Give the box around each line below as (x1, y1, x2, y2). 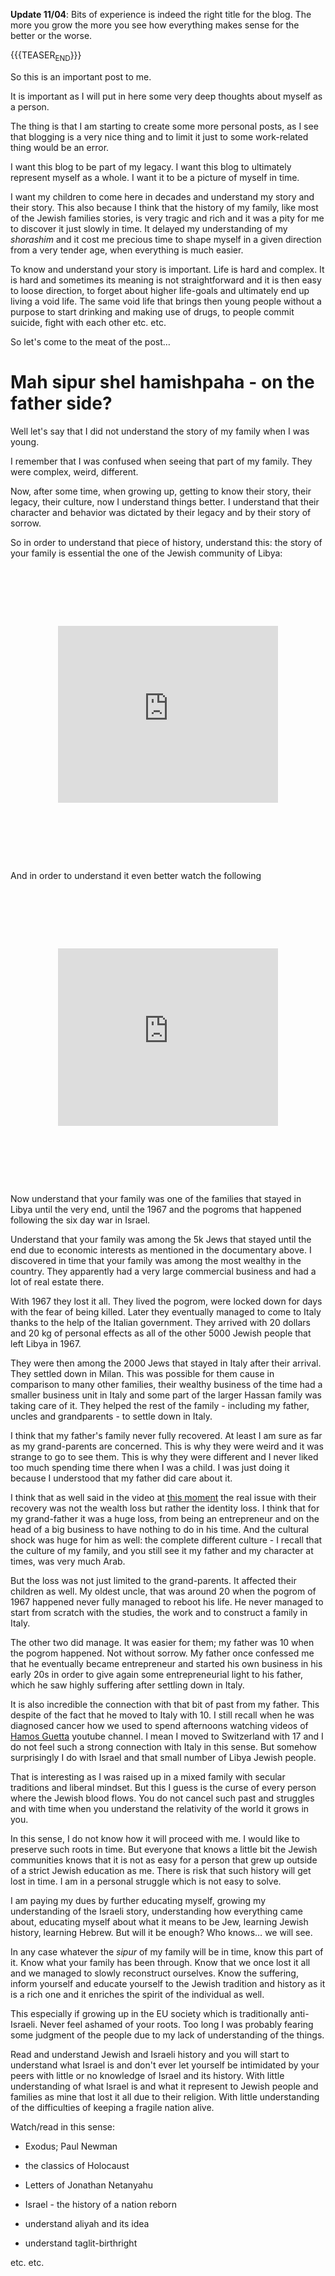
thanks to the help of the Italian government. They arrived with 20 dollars (10, 1316, 311, 1328)
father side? (10, 392, 113, 414)
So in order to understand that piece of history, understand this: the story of (10, 536, 323, 548)
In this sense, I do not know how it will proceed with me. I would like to (10, 1832, 300, 1844)
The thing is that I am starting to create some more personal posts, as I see (10, 120, 319, 132)
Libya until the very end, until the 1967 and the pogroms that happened (10, 1203, 302, 1215)
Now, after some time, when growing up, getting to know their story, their (10, 485, 312, 497)
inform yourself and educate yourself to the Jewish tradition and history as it (10, 1977, 326, 1989)
